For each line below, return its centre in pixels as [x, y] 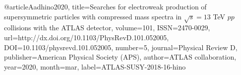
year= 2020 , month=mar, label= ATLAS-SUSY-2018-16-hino [95, 66]
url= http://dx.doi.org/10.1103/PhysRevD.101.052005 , [87, 37]
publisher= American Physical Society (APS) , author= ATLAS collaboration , [120, 57]
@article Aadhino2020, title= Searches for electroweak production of [105, 6]
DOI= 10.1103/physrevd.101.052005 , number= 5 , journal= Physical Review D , [121, 47]
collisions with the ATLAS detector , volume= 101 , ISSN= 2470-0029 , [107, 28]
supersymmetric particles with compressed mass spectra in [93, 16]
